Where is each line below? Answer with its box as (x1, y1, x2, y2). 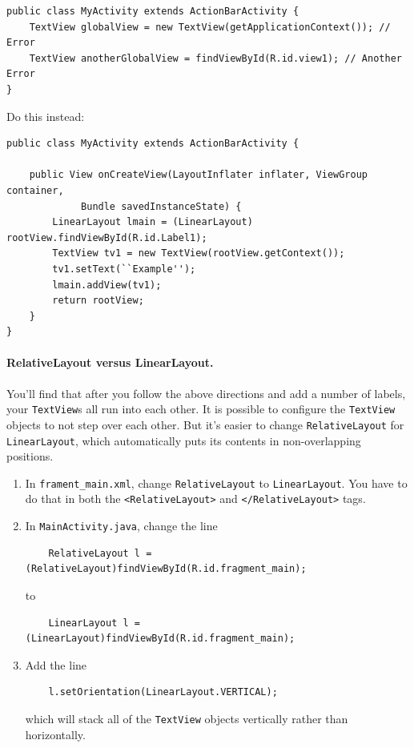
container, (6, 184, 64, 196)
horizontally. (25, 726, 86, 742)
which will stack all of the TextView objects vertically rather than (25, 710, 348, 726)
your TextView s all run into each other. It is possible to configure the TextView (6, 400, 396, 417)
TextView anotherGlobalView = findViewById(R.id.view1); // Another (29, 52, 402, 64)
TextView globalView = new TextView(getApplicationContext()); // (29, 21, 391, 33)
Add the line (25, 656, 87, 673)
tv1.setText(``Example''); (52, 263, 196, 275)
